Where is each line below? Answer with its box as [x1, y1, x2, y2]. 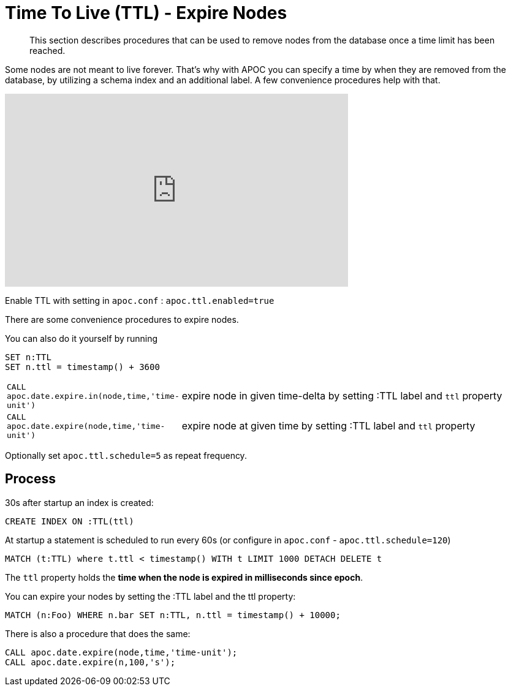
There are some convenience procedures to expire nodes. [5, 314, 239, 325]
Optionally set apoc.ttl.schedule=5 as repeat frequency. [5, 450, 247, 461]
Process [5, 471, 56, 487]
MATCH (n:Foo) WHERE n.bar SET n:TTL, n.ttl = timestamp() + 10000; [5, 610, 341, 620]
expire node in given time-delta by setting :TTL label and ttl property [181, 390, 502, 402]
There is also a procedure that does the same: [5, 628, 191, 639]
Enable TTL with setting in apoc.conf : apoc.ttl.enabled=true [5, 295, 274, 306]
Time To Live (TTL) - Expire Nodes [5, 2, 287, 23]
